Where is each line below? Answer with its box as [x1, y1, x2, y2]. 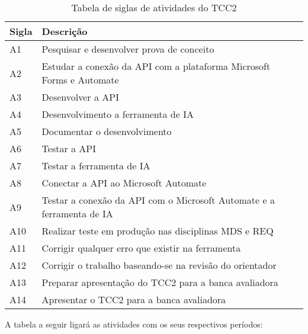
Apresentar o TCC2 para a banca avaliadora [41, 293, 226, 306]
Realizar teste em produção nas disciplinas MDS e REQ [41, 224, 274, 237]
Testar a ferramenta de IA [41, 159, 150, 172]
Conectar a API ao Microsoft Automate [41, 176, 207, 190]
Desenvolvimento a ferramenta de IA [41, 107, 194, 121]
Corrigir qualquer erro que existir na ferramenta [41, 241, 241, 255]
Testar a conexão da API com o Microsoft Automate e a [41, 193, 275, 207]
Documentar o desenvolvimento [41, 124, 172, 138]
